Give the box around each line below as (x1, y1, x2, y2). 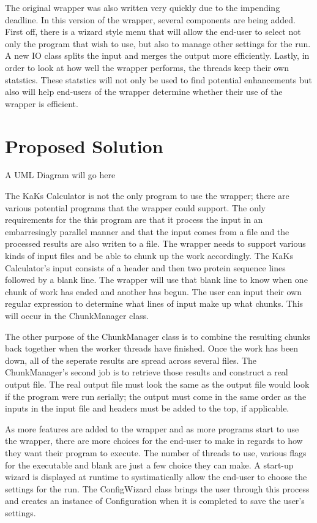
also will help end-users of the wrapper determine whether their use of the (5, 85, 283, 98)
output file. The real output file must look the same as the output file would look (5, 377, 310, 390)
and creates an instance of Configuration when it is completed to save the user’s (5, 494, 305, 507)
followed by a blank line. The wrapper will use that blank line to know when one (5, 273, 308, 286)
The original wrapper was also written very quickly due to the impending (5, 1, 280, 13)
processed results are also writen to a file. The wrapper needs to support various (5, 237, 306, 250)
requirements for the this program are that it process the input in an (5, 213, 263, 226)
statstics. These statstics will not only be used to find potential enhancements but (5, 73, 312, 86)
